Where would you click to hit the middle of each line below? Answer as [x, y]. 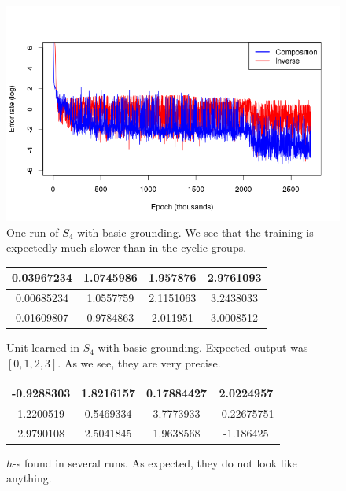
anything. [29, 478]
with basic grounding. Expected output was [203, 347]
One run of [33, 232]
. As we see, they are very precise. [139, 362]
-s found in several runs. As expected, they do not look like [155, 462]
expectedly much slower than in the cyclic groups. [127, 247]
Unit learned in [43, 347]
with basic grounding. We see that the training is [195, 232]
